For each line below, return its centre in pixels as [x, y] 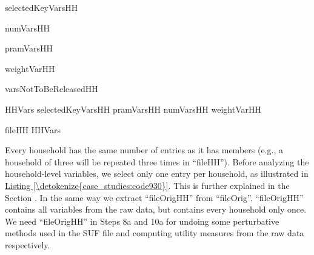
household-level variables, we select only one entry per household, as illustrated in [157, 174]
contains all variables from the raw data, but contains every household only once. [156, 209]
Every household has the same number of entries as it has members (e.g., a [144, 150]
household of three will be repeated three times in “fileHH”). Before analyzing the [157, 161]
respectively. [28, 244]
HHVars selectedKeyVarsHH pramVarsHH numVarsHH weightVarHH [133, 109]
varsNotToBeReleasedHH [52, 89]
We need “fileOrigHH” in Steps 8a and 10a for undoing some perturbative [142, 221]
